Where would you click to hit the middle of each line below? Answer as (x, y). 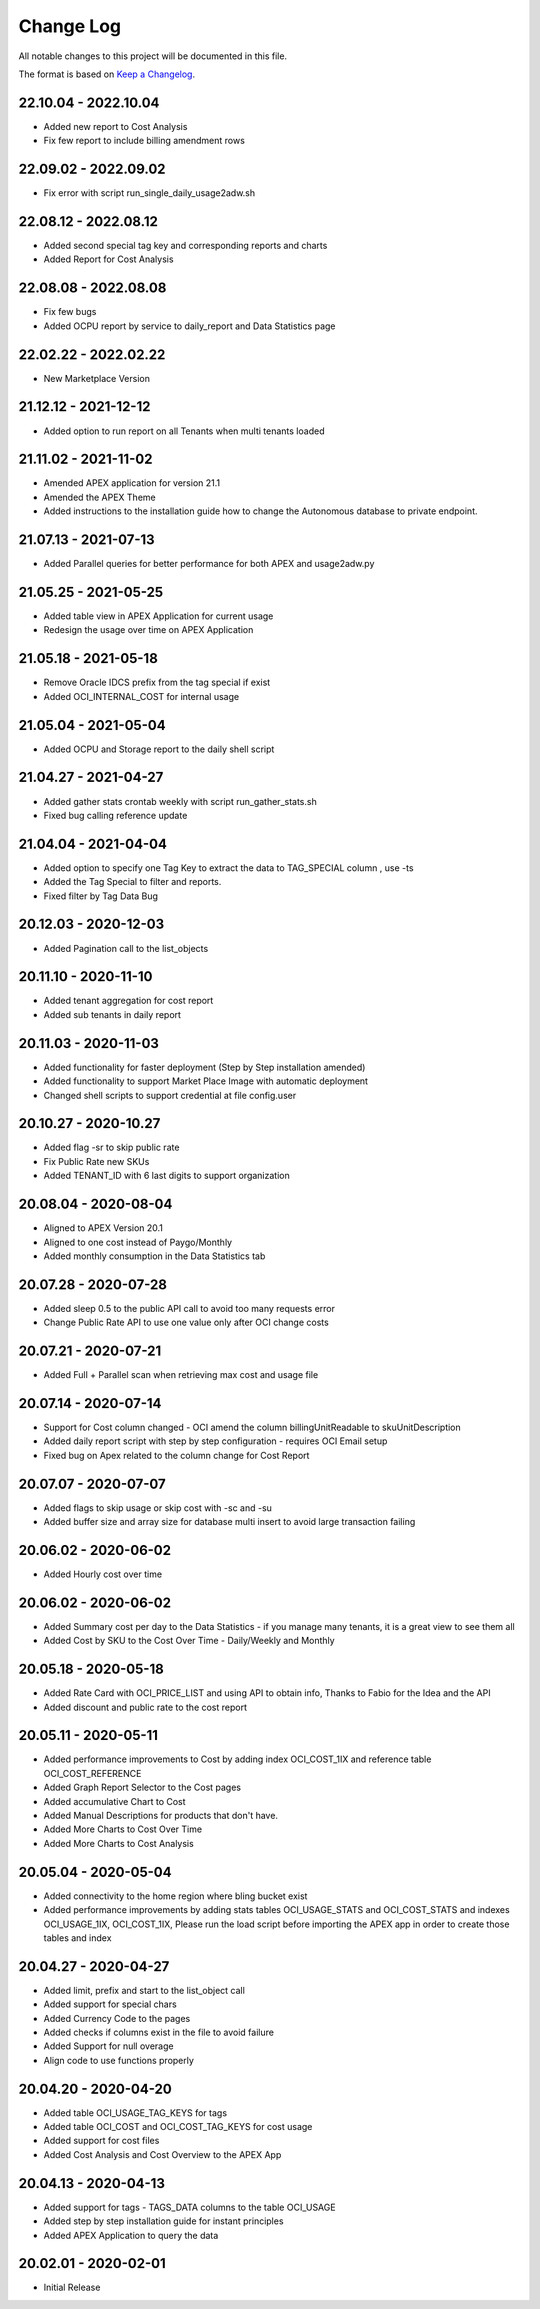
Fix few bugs (70, 312)
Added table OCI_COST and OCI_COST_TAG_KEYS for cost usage (178, 2127)
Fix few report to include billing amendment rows (144, 141)
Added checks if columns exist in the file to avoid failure (159, 2032)
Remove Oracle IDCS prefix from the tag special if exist (157, 682)
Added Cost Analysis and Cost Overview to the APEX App (162, 2154)
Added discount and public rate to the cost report (145, 1707)
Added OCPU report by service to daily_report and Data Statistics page (189, 326)
